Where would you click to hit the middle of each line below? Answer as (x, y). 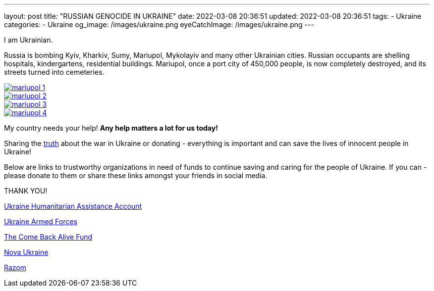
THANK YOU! (26, 191)
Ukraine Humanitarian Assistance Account (73, 206)
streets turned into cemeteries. (54, 72)
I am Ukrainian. (28, 40)
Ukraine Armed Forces (41, 221)
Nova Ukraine (26, 252)
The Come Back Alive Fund (48, 237)
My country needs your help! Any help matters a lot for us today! (111, 128)
